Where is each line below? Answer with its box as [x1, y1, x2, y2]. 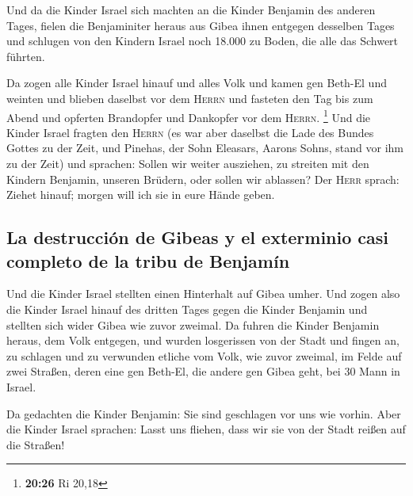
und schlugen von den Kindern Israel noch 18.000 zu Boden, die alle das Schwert [6, 32, 399, 49]
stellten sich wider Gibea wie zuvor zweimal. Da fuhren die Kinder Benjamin [6, 316, 380, 333]
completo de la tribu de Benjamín [6, 248, 290, 273]
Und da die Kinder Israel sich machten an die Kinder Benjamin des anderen [6, 2, 376, 17]
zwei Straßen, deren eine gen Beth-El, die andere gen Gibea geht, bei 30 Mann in [6, 363, 400, 380]
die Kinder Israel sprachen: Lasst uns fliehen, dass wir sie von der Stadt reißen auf [6, 421, 406, 437]
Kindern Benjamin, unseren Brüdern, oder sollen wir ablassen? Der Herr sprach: [6, 170, 400, 187]
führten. [6, 48, 45, 64]
